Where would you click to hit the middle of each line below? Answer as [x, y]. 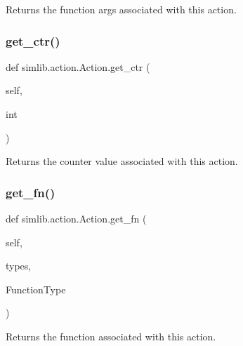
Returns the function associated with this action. [111, 336]
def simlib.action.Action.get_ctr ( [78, 66]
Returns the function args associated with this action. [121, 9]
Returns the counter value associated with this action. [122, 161]
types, [19, 266]
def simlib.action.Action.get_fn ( [76, 218]
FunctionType [36, 289]
